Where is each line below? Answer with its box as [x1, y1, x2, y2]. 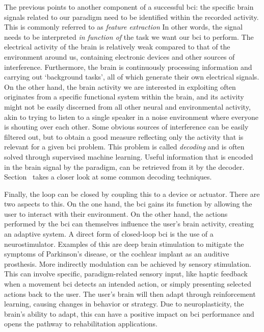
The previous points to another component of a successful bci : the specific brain [4, 2, 254, 12]
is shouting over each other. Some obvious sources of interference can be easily [4, 121, 249, 132]
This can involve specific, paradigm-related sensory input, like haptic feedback [4, 268, 248, 279]
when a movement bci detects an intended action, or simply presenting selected [4, 278, 251, 289]
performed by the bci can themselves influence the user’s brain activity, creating [4, 218, 254, 229]
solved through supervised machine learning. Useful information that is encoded [4, 151, 253, 162]
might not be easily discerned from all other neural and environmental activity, [4, 101, 251, 112]
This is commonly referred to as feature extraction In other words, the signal [4, 21, 243, 32]
